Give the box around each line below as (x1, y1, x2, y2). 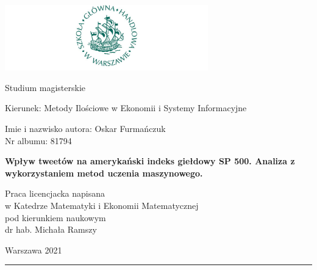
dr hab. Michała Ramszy (5, 223, 97, 236)
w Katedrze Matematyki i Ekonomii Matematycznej (5, 199, 199, 211)
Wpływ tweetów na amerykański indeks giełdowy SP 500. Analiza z (5, 155, 295, 167)
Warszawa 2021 (5, 243, 62, 256)
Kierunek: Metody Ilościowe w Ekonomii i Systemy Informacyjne (5, 101, 247, 114)
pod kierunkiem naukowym (5, 211, 106, 224)
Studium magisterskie (5, 81, 86, 93)
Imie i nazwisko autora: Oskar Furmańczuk (5, 122, 166, 134)
